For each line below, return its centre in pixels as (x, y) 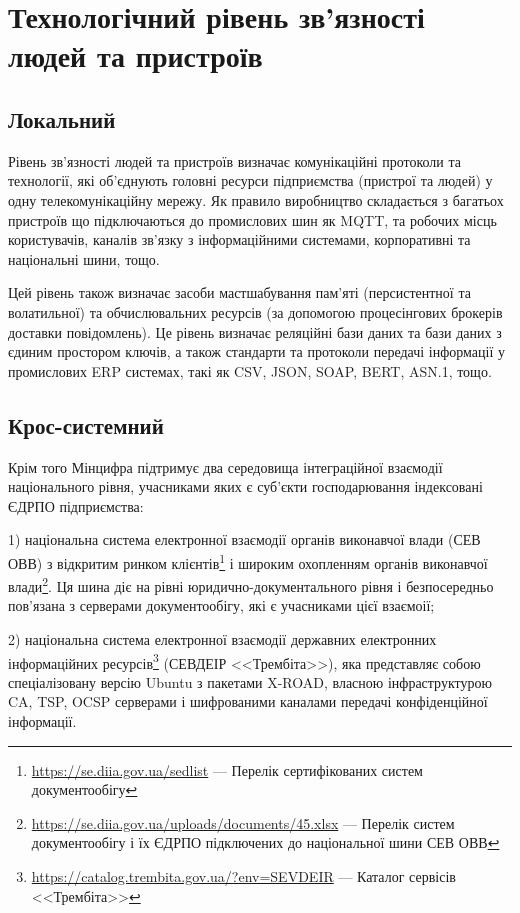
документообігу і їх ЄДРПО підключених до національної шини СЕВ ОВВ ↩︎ (265, 842)
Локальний (62, 118)
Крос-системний (86, 424)
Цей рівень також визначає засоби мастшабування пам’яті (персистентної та (239, 292)
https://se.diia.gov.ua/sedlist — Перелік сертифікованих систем (227, 769)
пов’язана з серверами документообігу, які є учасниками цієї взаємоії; (221, 605)
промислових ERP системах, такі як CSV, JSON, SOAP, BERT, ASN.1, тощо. (250, 370)
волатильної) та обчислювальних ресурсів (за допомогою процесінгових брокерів (255, 311)
